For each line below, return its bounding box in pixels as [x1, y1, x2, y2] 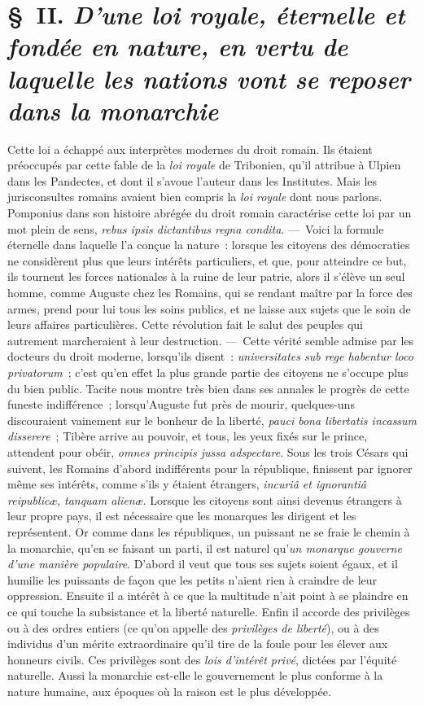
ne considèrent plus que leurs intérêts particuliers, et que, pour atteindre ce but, [7, 252, 407, 269]
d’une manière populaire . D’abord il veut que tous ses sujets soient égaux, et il [7, 555, 398, 572]
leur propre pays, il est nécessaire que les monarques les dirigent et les [7, 507, 356, 524]
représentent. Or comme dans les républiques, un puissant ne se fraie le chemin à [7, 523, 410, 540]
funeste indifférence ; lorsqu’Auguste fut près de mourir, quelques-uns [7, 396, 355, 413]
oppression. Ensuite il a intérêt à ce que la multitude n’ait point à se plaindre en [7, 587, 409, 604]
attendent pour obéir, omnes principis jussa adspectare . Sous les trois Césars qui [7, 443, 409, 460]
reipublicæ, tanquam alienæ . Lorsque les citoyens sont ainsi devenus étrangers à [7, 491, 402, 508]
